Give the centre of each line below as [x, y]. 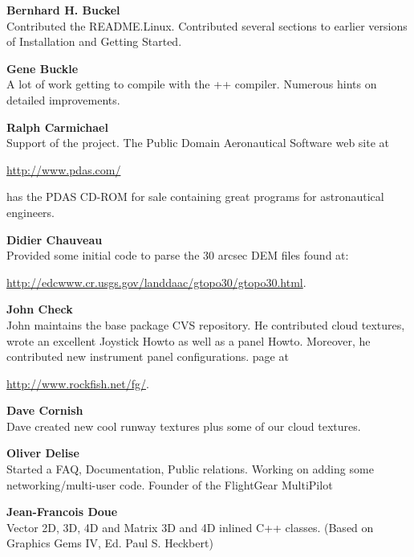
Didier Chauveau [55, 239]
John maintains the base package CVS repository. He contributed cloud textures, [206, 324]
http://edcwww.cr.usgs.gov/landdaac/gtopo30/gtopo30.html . [156, 282]
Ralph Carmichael [57, 127]
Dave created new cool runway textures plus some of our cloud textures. [184, 426]
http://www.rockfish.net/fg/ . [78, 383]
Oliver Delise [43, 453]
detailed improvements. [63, 99]
